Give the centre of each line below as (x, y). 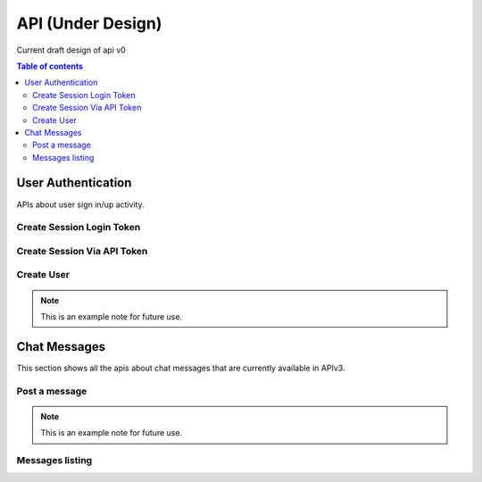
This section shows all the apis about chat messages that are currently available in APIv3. (181, 368)
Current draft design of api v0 (71, 50)
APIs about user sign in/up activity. (80, 204)
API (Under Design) (89, 23)
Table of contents (50, 66)
